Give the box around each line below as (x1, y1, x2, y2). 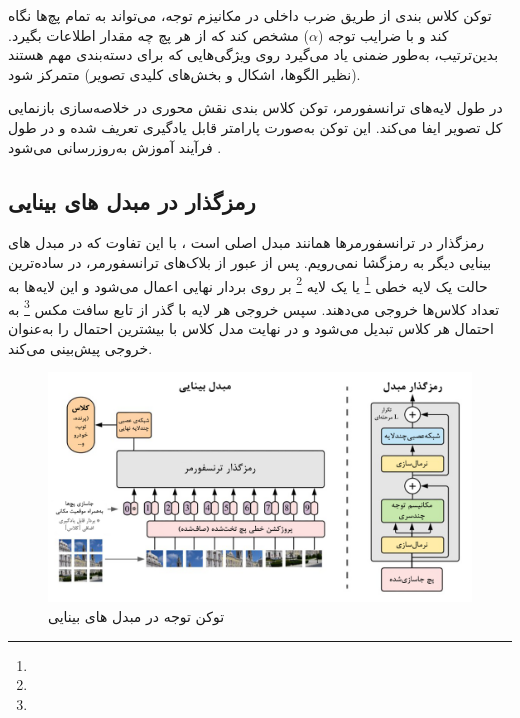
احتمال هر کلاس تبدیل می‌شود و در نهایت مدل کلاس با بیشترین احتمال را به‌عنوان (8, 318, 494, 339)
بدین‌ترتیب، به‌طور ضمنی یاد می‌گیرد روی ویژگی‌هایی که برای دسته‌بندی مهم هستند (8, 44, 499, 65)
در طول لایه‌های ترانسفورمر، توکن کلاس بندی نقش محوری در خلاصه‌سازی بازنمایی (8, 97, 503, 118)
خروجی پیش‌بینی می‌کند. (8, 337, 153, 358)
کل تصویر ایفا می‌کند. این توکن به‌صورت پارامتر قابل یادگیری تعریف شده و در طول (8, 116, 503, 137)
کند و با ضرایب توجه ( (317, 24, 449, 45)
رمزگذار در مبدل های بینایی (8, 185, 256, 216)
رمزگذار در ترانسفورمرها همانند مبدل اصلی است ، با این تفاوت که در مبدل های (8, 232, 484, 253)
